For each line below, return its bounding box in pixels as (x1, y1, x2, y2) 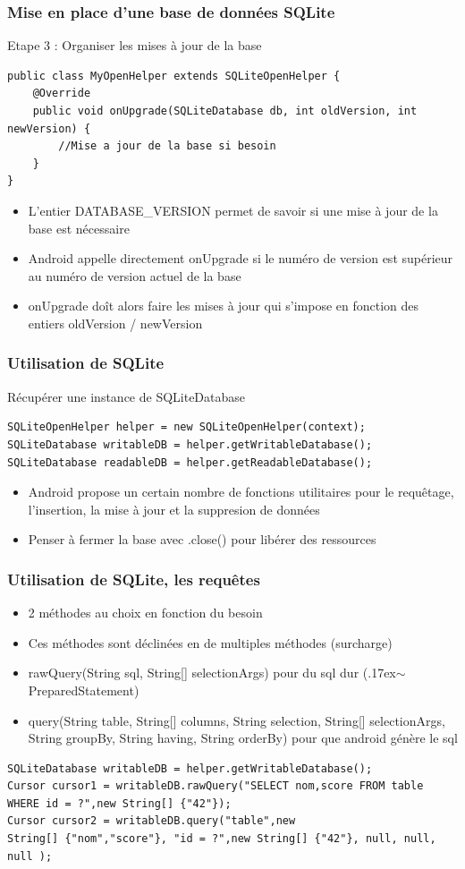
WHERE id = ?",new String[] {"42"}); (7, 797, 232, 810)
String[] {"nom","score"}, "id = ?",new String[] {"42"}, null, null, (7, 832, 436, 846)
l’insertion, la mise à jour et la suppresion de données (28, 499, 320, 518)
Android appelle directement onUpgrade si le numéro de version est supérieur (28, 249, 453, 268)
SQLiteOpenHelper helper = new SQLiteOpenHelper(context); (7, 421, 366, 434)
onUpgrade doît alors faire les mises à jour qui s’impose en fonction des (28, 296, 419, 315)
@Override (32, 87, 91, 100)
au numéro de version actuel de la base (28, 266, 241, 285)
